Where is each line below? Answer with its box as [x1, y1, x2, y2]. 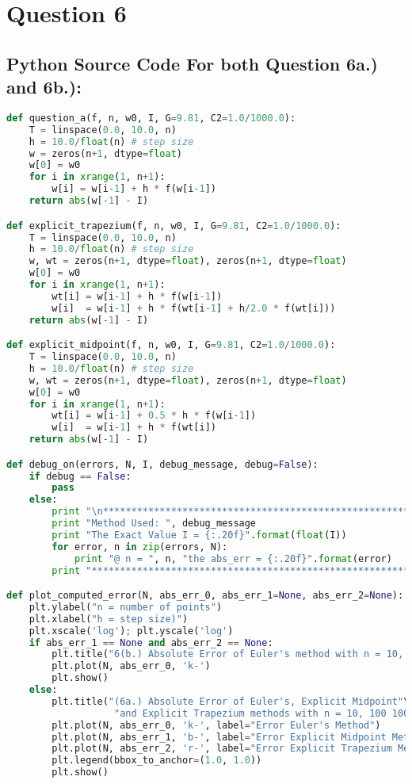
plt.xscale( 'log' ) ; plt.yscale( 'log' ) [29, 625, 234, 637]
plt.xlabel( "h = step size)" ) [29, 613, 189, 625]
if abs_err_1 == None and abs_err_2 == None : [29, 637, 273, 648]
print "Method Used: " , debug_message [51, 518, 257, 530]
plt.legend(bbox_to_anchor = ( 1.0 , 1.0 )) [51, 755, 262, 767]
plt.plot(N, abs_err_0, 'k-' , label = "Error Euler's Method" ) [51, 719, 381, 731]
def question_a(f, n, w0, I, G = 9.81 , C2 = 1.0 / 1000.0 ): [6, 112, 296, 124]
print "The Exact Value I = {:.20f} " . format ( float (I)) [51, 529, 347, 541]
